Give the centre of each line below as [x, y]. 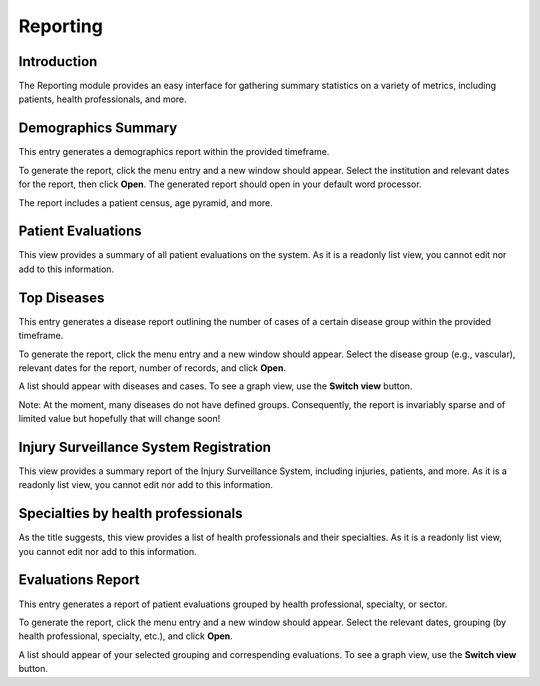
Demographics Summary [98, 128]
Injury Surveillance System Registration [145, 446]
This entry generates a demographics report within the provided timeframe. [174, 152]
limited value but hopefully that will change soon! [119, 419]
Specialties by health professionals [130, 513]
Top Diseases [61, 297]
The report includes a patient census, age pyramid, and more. [146, 202]
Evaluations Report [79, 580]
